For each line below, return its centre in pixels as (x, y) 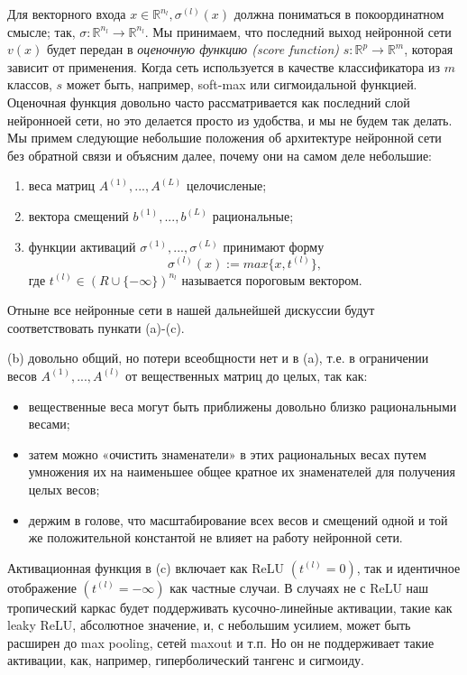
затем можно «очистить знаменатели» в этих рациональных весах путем (227, 453)
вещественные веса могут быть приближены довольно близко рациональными (243, 406)
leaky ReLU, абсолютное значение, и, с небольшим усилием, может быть (209, 625)
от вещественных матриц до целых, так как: (247, 375)
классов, (30, 84)
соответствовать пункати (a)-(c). (96, 327)
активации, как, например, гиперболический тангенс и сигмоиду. (186, 660)
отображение (42, 587)
